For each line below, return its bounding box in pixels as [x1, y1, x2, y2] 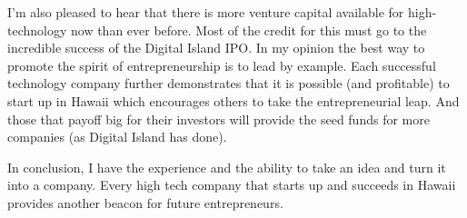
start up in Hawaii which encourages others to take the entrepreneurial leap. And [7, 91, 460, 110]
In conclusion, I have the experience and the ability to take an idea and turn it [7, 157, 446, 176]
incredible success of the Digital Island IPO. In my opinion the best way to [7, 38, 425, 57]
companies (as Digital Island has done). [7, 127, 227, 146]
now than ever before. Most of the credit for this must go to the [70, 20, 427, 39]
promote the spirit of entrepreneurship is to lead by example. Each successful [7, 55, 436, 74]
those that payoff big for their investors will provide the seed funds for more [7, 109, 430, 128]
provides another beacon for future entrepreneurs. [7, 193, 283, 212]
